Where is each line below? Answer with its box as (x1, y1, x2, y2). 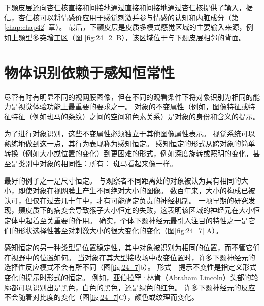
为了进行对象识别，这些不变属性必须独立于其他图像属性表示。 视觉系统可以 (4, 128, 255, 139)
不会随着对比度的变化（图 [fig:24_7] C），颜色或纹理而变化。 (4, 292, 199, 302)
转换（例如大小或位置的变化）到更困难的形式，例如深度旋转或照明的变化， (4, 148, 253, 159)
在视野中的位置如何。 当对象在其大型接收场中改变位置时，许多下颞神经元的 (4, 252, 255, 262)
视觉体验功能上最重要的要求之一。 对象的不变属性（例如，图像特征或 (18, 101, 248, 112)
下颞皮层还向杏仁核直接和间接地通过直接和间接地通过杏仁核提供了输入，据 (4, 2, 253, 12)
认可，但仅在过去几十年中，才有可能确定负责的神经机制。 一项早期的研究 (4, 195, 248, 205)
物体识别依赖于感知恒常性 (4, 62, 175, 82)
